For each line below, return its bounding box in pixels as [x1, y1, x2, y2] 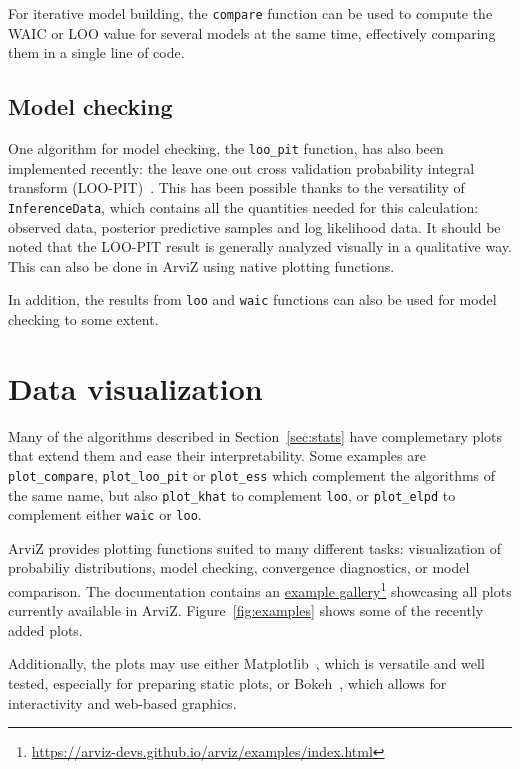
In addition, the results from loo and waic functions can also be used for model [8, 289, 497, 310]
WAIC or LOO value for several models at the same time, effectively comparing [8, 22, 496, 43]
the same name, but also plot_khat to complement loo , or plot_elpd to [8, 484, 456, 505]
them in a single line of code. [8, 42, 185, 63]
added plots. [8, 619, 83, 640]
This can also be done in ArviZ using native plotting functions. [8, 255, 395, 276]
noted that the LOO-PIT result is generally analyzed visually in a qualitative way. [8, 236, 512, 257]
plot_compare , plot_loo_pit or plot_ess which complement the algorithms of [8, 464, 496, 485]
